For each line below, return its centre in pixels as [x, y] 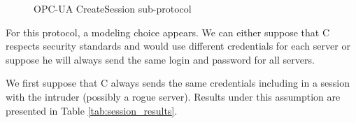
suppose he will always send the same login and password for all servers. [160, 59]
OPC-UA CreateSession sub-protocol [113, 8]
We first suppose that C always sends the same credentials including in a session [178, 83]
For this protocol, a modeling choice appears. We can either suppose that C [168, 32]
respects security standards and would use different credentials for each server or [178, 46]
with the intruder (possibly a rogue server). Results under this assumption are [173, 96]
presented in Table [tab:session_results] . [92, 110]
